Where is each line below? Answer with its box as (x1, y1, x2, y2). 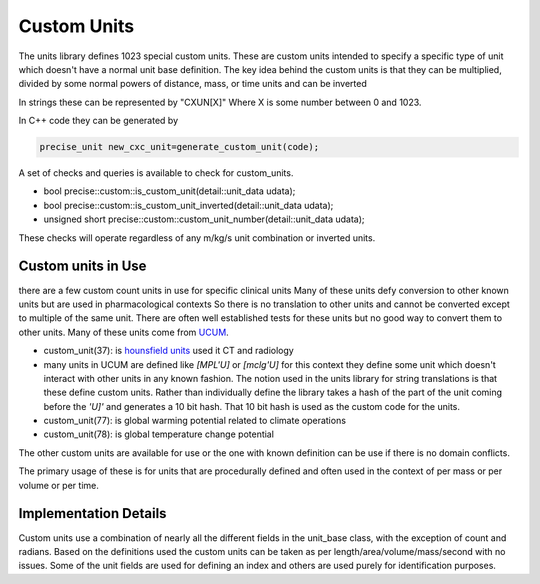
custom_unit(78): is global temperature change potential (43, 428, 275, 440)
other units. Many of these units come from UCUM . (18, 326, 229, 338)
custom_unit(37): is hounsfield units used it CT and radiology (43, 345, 294, 357)
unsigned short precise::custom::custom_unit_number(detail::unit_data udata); (43, 213, 365, 225)
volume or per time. (18, 479, 99, 491)
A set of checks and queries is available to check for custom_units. (18, 167, 294, 179)
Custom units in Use (18, 258, 147, 275)
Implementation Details (18, 505, 167, 522)
